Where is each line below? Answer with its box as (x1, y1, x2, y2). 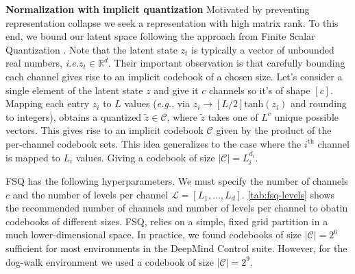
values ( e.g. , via (124, 96, 190, 111)
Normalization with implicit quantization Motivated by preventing (5, 2, 310, 16)
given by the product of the (216, 123, 332, 137)
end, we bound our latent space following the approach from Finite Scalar (5, 29, 315, 43)
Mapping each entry (5, 96, 90, 111)
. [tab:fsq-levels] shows (241, 187, 335, 201)
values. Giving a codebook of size (75, 150, 215, 164)
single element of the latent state (5, 82, 143, 97)
